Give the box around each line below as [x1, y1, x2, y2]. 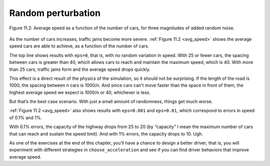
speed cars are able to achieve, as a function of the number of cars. [9, 43, 149, 49]
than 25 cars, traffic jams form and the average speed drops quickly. [9, 66, 151, 72]
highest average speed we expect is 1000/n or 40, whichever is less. [9, 89, 151, 95]
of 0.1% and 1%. [9, 115, 42, 121]
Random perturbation [9, 7, 101, 18]
